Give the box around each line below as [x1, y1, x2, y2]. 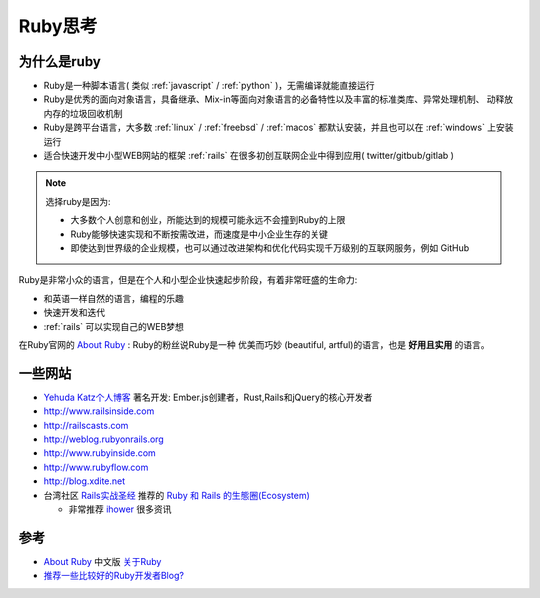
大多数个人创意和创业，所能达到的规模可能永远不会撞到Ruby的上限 [70, 214, 346, 226]
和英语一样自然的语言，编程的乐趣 [43, 292, 184, 304]
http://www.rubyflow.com [43, 461, 149, 473]
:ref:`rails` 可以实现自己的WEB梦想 [43, 320, 185, 332]
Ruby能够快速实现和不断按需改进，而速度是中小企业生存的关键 [70, 228, 329, 240]
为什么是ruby [18, 53, 102, 70]
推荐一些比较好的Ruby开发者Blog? [43, 570, 185, 582]
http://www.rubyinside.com [43, 447, 157, 459]
